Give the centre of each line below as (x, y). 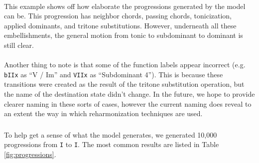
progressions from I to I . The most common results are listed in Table (112, 144)
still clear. (19, 45)
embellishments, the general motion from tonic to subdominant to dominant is (124, 35)
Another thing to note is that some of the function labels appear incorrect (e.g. (125, 65)
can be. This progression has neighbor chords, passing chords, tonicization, (118, 16)
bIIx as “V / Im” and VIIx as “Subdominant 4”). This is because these (114, 74)
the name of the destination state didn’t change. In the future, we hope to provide (129, 94)
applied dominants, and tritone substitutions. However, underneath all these (120, 25)
